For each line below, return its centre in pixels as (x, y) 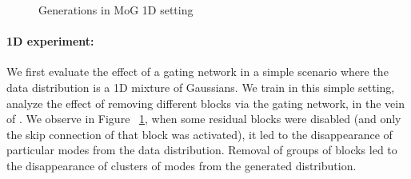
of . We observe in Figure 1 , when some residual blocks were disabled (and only (204, 119)
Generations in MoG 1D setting (116, 10)
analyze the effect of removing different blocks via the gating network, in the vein (205, 103)
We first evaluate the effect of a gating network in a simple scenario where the (198, 72)
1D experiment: (50, 41)
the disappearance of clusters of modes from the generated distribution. (182, 165)
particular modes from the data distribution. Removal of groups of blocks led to (202, 150)
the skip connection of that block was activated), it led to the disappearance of (200, 134)
